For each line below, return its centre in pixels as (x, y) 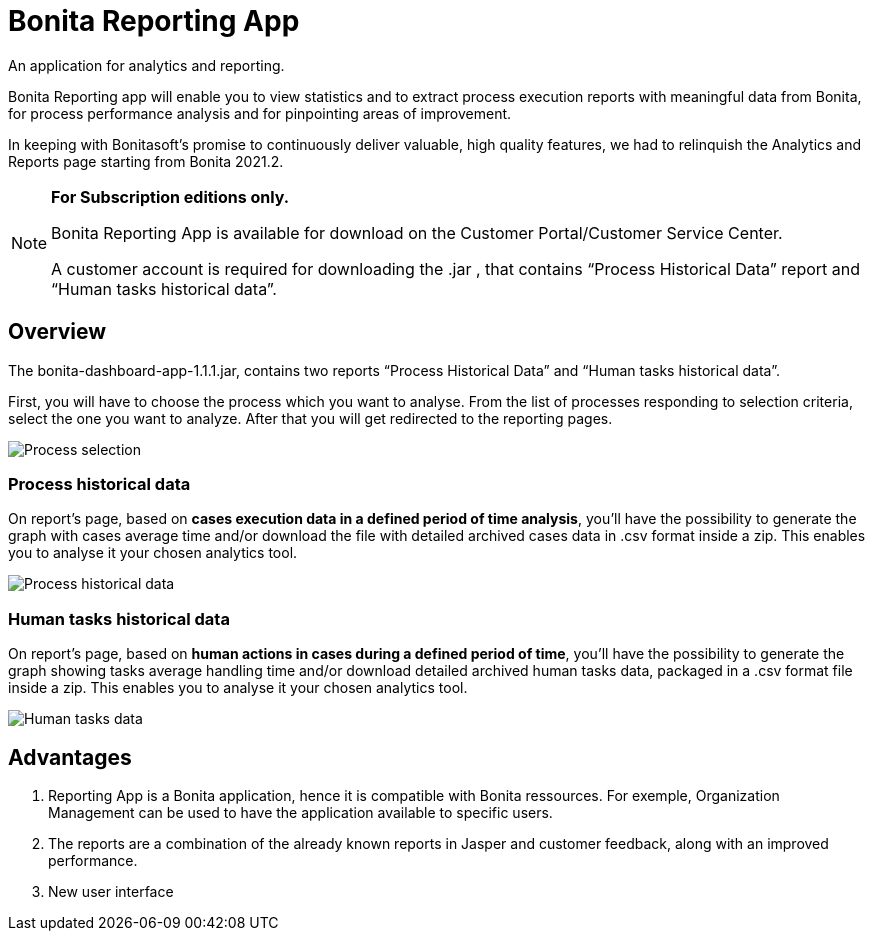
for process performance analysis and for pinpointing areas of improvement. (260, 113)
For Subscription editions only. (170, 196)
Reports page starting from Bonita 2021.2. (146, 161)
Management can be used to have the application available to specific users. (300, 812)
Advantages (70, 757)
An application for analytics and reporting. (146, 65)
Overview (57, 332)
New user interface (111, 891)
